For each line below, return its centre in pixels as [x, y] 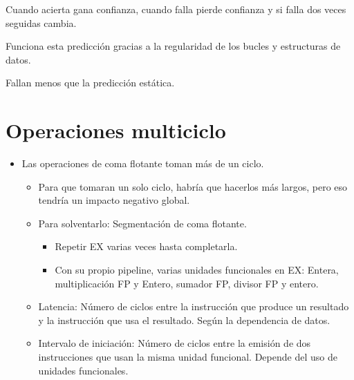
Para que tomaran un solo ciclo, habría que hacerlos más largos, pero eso [193, 186]
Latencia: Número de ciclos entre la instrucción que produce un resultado [194, 306]
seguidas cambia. [41, 22]
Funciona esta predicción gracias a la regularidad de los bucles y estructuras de [173, 46]
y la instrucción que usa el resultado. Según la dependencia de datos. [184, 320]
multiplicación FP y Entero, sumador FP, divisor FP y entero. [187, 283]
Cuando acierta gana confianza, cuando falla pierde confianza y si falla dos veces [176, 9]
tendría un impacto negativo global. [114, 200]
